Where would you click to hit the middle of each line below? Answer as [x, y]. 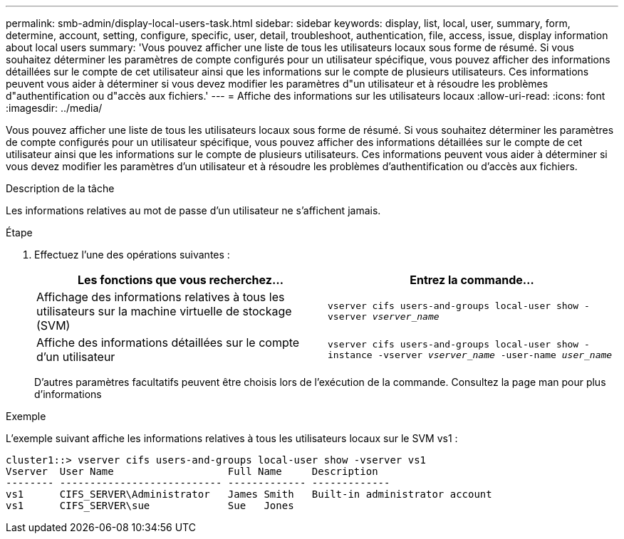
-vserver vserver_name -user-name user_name [495, 355]
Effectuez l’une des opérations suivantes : [132, 255]
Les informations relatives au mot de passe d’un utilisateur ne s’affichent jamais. [193, 210]
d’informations [68, 394]
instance [350, 355]
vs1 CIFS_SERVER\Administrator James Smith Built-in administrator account [249, 494]
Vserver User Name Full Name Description [192, 471]
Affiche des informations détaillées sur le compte [168, 342]
